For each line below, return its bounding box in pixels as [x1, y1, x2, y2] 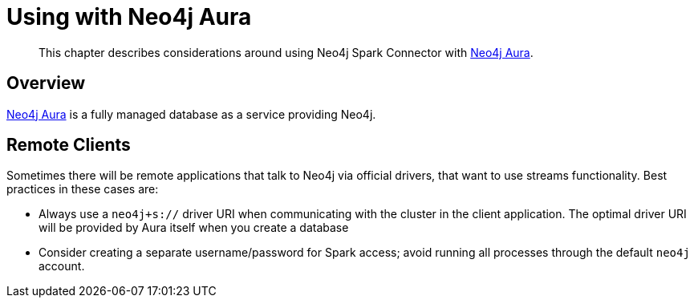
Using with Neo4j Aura [6, 3, 252, 30]
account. [39, 259, 85, 274]
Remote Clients [6, 135, 131, 156]
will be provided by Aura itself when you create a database [39, 221, 349, 235]
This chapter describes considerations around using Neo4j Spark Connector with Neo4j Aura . [39, 45, 534, 59]
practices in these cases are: [6, 182, 159, 197]
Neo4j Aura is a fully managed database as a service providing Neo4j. [6, 107, 376, 121]
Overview [6, 73, 86, 94]
